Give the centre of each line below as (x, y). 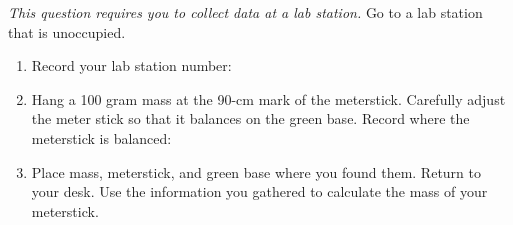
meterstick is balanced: (101, 137)
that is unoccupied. (67, 31)
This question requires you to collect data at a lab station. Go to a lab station (245, 12)
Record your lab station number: (131, 65)
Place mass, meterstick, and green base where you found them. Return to (256, 171)
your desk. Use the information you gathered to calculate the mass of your (259, 191)
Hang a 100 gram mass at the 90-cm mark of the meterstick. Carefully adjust (268, 98)
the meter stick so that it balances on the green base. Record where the (250, 118)
